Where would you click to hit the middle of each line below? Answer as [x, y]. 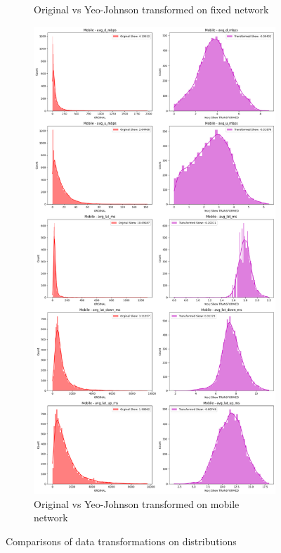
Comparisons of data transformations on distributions [121, 541]
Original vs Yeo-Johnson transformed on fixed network [151, 9]
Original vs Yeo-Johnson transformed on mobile [137, 503]
